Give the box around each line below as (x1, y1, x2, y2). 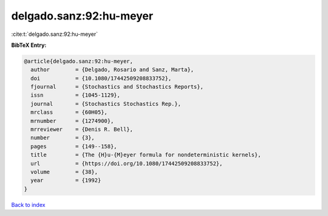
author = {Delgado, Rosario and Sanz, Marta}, (30, 66, 194, 73)
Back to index (11, 201, 46, 208)
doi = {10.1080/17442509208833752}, (30, 75, 172, 82)
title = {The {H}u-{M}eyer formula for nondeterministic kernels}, (30, 152, 261, 158)
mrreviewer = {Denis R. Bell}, (30, 126, 134, 133)
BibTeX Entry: (11, 41, 47, 49)
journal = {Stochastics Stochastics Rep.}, (30, 100, 182, 107)
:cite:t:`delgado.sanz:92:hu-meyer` (11, 30, 98, 38)
